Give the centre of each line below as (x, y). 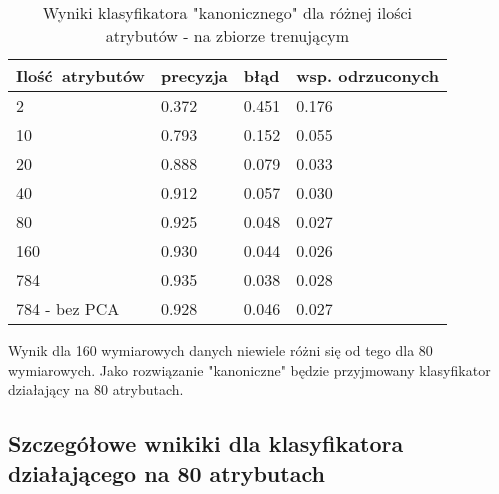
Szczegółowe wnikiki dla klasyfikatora (206, 443)
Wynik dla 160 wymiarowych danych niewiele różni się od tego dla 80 (220, 350)
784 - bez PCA (68, 308)
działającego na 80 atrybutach (166, 472)
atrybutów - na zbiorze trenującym (227, 35)
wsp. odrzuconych (367, 75)
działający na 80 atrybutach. (96, 389)
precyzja (194, 75)
